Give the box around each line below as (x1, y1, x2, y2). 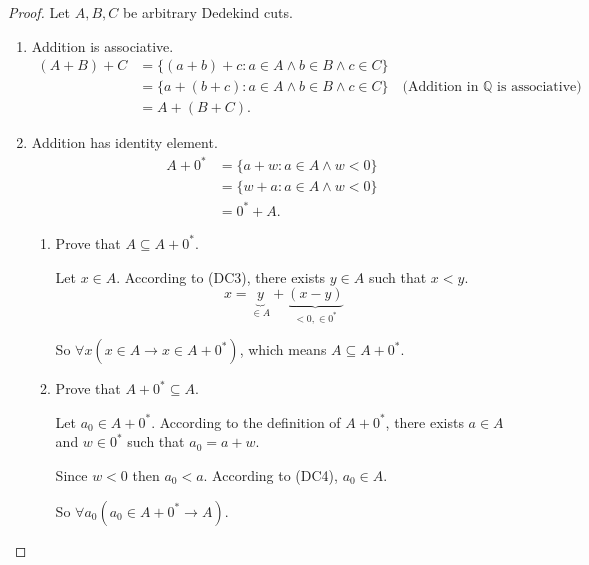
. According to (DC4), (203, 464, 338, 485)
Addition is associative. (31, 35, 174, 56)
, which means (239, 339, 327, 360)
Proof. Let (8, 2, 70, 22)
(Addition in (402, 80, 479, 95)
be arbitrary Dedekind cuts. (122, 2, 293, 22)
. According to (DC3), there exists (116, 266, 326, 287)
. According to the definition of (151, 411, 341, 432)
